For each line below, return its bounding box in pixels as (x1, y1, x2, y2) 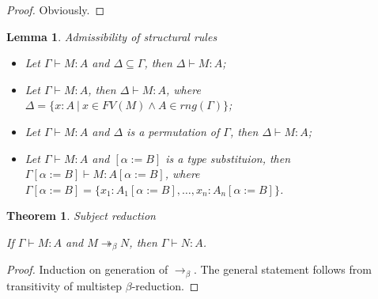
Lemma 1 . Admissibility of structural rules (6, 28, 217, 44)
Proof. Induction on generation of (6, 261, 168, 278)
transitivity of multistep (6, 277, 123, 293)
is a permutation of (127, 123, 220, 139)
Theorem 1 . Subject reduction (6, 207, 156, 224)
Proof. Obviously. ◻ (6, 2, 105, 17)
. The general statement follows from (193, 261, 372, 278)
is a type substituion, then (165, 149, 291, 166)
